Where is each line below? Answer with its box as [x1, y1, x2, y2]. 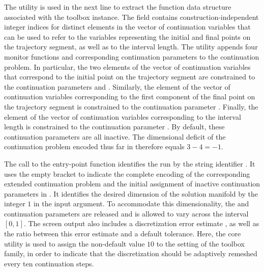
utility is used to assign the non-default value [4, 238, 145, 249]
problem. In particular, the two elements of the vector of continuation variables [4, 61, 251, 72]
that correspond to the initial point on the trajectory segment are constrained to [4, 71, 255, 82]
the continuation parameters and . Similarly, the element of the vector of [4, 81, 230, 92]
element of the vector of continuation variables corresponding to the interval [4, 111, 241, 122]
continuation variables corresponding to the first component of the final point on [4, 91, 255, 102]
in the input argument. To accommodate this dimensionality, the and [33, 198, 249, 209]
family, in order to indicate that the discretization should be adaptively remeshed [4, 248, 257, 259]
